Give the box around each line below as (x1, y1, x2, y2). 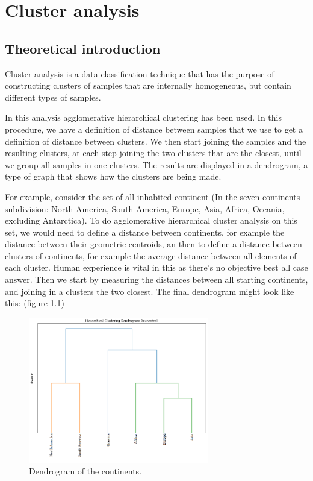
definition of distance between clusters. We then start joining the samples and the (5, 134, 306, 147)
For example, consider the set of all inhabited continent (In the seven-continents (5, 190, 300, 203)
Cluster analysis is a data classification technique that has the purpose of (5, 67, 274, 80)
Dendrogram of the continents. (29, 465, 142, 477)
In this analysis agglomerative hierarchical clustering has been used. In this (5, 111, 282, 124)
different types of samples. (5, 90, 101, 103)
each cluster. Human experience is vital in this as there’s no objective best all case (5, 261, 308, 274)
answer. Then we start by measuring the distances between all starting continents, (5, 273, 308, 286)
